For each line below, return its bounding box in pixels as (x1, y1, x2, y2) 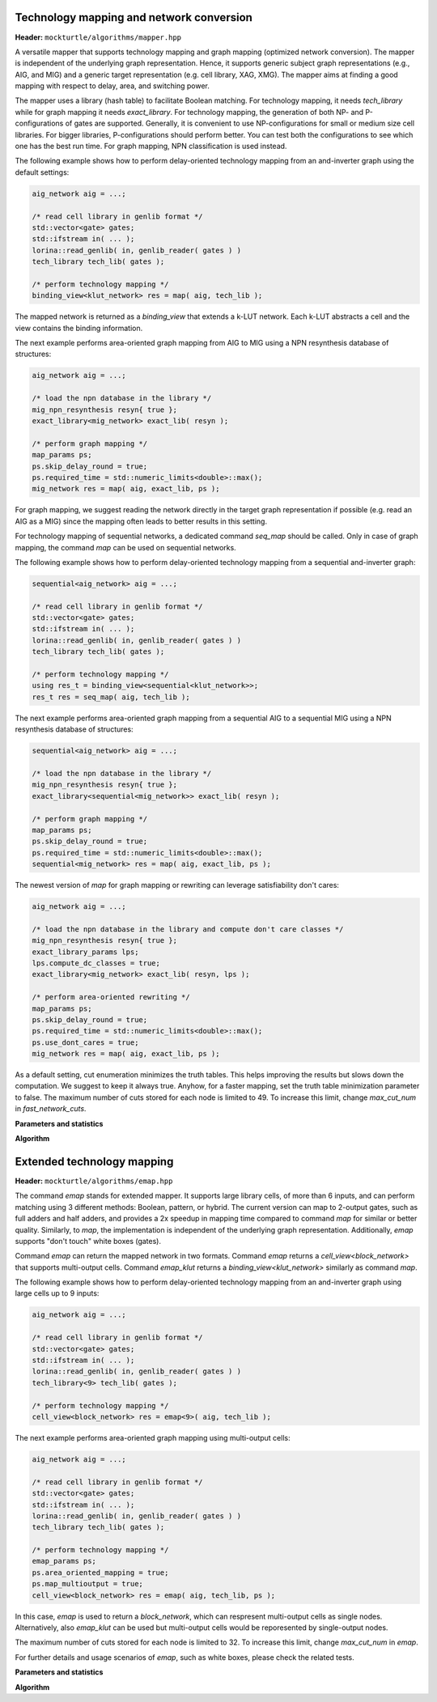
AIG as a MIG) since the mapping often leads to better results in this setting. (15, 516, 267, 526)
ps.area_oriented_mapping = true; (32, 1568, 169, 1577)
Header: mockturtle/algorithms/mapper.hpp (15, 32, 182, 42)
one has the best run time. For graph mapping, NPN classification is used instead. (15, 142, 287, 151)
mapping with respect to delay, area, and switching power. (15, 81, 210, 91)
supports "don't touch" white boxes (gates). (15, 1236, 162, 1246)
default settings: (15, 167, 70, 177)
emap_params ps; (32, 1556, 97, 1566)
